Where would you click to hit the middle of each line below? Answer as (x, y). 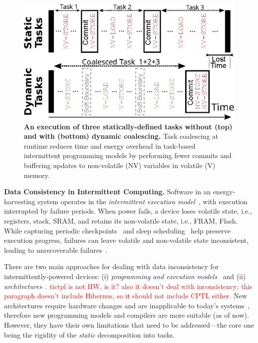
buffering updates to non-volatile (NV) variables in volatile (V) (120, 165)
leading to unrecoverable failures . (56, 250)
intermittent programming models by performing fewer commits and (128, 155)
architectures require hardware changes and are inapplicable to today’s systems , (127, 305)
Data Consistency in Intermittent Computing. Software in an (107, 192)
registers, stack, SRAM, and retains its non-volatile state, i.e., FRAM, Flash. (121, 221)
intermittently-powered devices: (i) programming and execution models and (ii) (125, 276)
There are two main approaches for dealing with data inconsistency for (111, 266)
